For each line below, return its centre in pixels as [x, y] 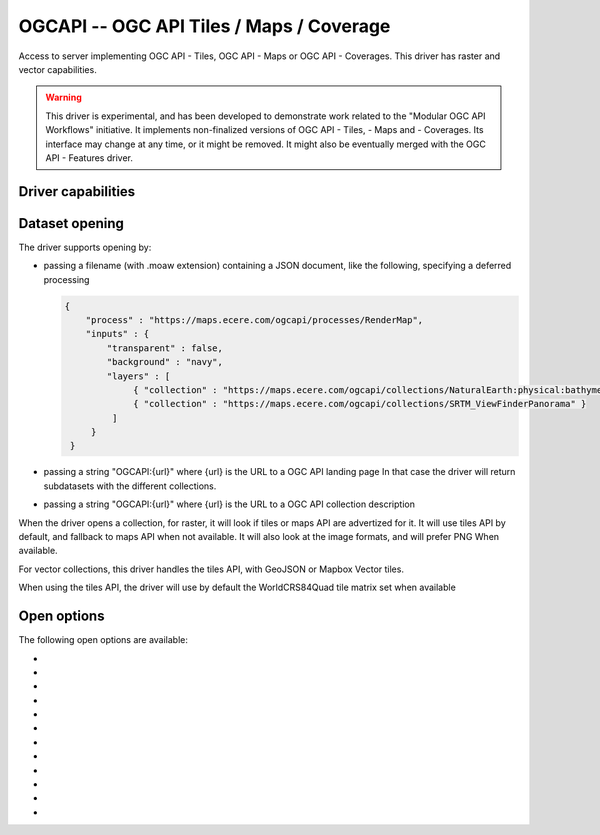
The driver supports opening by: [85, 247]
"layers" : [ [138, 376]
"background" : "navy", [165, 362]
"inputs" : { [117, 334]
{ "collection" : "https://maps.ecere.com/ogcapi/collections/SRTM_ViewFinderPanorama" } [360, 404]
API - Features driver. [89, 157]
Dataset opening [71, 223]
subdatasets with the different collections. [130, 486]
